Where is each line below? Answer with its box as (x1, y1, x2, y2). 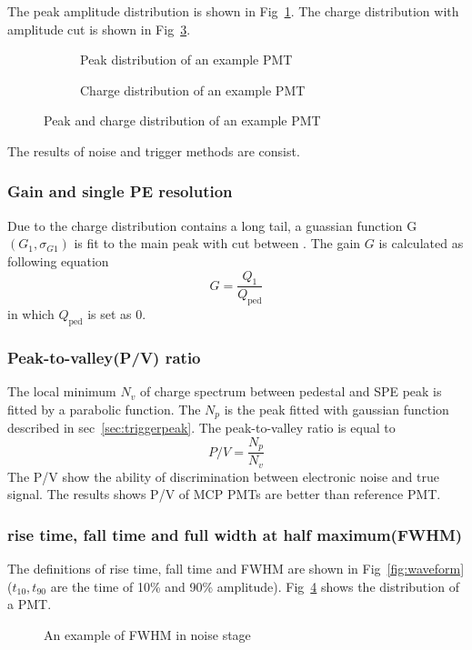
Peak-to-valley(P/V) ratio (7, 345, 201, 368)
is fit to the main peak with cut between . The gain (74, 234, 361, 253)
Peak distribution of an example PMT (80, 50, 293, 69)
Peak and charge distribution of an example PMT (44, 111, 321, 130)
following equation (7, 251, 109, 270)
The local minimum (7, 382, 116, 401)
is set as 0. (87, 305, 146, 324)
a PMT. (7, 595, 52, 614)
